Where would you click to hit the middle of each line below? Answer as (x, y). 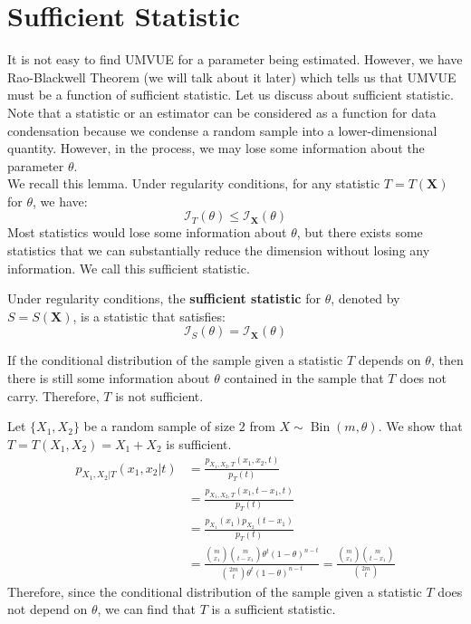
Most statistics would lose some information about (147, 232)
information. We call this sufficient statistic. (129, 268)
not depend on (48, 609)
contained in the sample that (304, 378)
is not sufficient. (159, 395)
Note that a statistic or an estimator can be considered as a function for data (222, 112)
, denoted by (365, 298)
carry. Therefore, (53, 395)
